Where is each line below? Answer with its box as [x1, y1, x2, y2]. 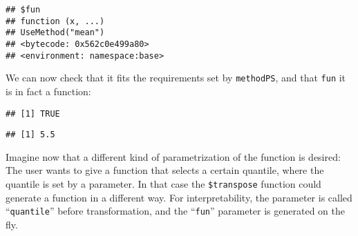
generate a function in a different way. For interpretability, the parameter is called [6, 190, 352, 204]
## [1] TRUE [6, 108, 60, 119]
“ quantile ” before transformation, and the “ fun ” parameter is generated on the [6, 204, 345, 218]
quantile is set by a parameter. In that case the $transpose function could [6, 177, 321, 191]
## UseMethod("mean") [6, 28, 105, 38]
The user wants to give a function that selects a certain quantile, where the [6, 163, 324, 177]
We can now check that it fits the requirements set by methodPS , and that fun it [6, 70, 346, 85]
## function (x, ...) [6, 16, 105, 26]
